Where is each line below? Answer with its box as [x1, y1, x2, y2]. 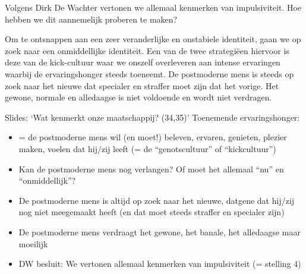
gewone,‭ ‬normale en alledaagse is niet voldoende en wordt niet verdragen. [5, 91, 272, 103]
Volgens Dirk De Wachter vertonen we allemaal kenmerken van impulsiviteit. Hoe [5, 1, 302, 13]
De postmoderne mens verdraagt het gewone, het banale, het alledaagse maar [18, 225, 301, 238]
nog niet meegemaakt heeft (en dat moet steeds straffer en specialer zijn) [18, 206, 285, 218]
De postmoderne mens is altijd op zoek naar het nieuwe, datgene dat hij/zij [18, 194, 295, 206]
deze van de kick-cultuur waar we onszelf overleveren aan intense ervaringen [5, 56, 280, 68]
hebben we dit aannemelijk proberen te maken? [5, 12, 178, 25]
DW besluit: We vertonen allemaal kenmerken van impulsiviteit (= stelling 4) [18, 257, 301, 270]
